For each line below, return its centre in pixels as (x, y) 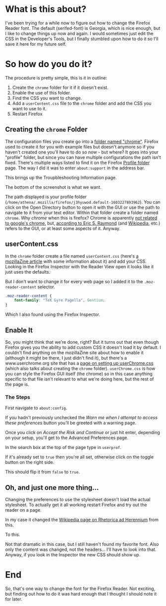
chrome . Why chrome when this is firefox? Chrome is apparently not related (81, 218)
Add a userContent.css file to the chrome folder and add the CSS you (82, 103)
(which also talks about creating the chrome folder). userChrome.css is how (80, 368)
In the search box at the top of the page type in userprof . (63, 448)
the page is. (17, 384)
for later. (14, 599)
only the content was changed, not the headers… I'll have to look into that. (81, 549)
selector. (46, 287)
